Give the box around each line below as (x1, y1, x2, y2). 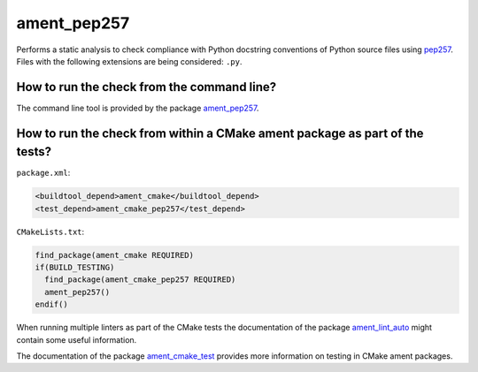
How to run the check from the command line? (16, 80, 277, 95)
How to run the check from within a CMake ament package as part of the (16, 125, 424, 140)
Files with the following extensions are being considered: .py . (16, 56, 243, 66)
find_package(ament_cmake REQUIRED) (35, 250, 195, 260)
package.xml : (16, 168, 71, 178)
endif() (35, 300, 68, 309)
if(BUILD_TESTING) (35, 262, 115, 273)
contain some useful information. (16, 334, 137, 345)
